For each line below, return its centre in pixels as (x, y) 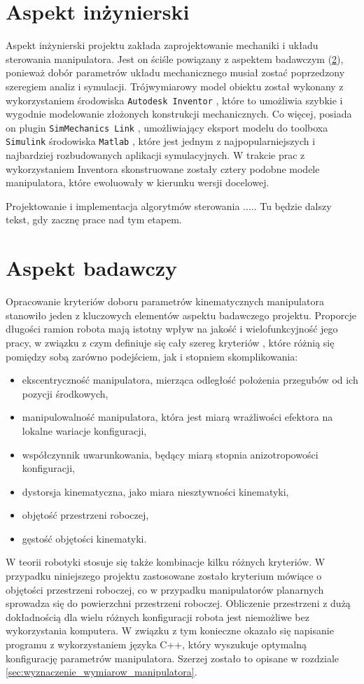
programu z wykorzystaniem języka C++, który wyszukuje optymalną (156, 644)
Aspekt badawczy (92, 268)
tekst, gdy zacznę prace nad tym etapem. (94, 219)
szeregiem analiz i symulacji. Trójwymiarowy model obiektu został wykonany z (175, 86)
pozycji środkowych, (65, 393)
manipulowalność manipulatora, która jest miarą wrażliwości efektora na (177, 417)
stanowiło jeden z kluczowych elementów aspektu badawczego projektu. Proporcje (181, 315)
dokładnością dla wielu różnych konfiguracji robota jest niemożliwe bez (157, 616)
